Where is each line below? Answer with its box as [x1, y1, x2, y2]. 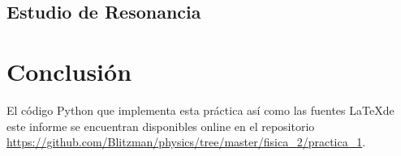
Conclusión [6, 54, 132, 87]
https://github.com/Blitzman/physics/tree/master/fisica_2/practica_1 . [6, 133, 366, 150]
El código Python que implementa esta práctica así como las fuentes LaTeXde [6, 101, 395, 118]
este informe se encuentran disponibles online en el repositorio [6, 117, 315, 134]
